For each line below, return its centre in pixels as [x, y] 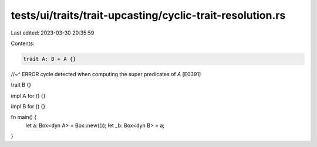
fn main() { [24, 117]
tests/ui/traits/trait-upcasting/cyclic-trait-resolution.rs [148, 15]
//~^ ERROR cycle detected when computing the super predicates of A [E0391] [106, 74]
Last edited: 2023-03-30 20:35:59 [53, 33]
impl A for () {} [28, 95]
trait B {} [21, 85]
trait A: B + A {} [50, 59]
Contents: [23, 43]
